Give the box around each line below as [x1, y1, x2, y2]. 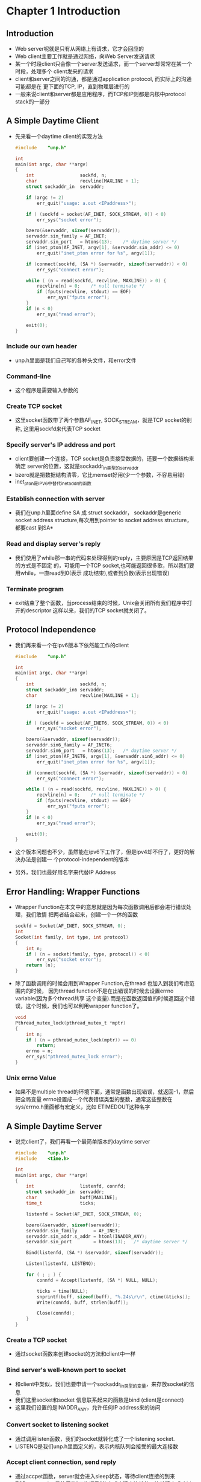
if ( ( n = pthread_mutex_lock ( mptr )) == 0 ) [26, 1037, 137, 1043]
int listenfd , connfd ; [26, 1183, 126, 1189]
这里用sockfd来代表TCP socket [23, 425, 101, 433]
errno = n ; [26, 1048, 54, 1054]
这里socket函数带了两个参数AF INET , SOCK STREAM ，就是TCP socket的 [14, 416, 187, 426]
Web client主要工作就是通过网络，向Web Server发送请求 [14, 53, 155, 60]
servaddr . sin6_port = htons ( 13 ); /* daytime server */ [26, 748, 178, 754]
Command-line [6, 372, 51, 380]
